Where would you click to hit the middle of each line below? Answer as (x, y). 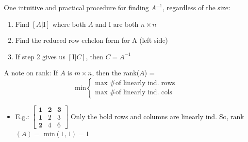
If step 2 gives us (40, 56)
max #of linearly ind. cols (133, 93)
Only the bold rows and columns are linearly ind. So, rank (157, 116)
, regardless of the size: (196, 7)
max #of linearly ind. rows (135, 83)
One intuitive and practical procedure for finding (76, 7)
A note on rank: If (31, 73)
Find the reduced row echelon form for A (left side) (92, 40)
